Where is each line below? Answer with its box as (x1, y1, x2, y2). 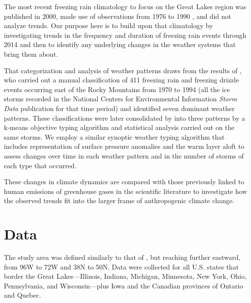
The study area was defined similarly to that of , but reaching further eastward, (4, 252, 241, 262)
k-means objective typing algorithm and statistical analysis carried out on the (4, 122, 235, 132)
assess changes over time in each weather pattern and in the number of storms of (4, 150, 244, 160)
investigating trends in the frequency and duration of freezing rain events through (4, 30, 247, 40)
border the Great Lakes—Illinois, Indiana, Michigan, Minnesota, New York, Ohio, (4, 271, 247, 281)
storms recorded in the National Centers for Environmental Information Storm (4, 94, 237, 104)
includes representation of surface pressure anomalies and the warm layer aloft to (4, 141, 245, 151)
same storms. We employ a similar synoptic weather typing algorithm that (4, 131, 225, 142)
